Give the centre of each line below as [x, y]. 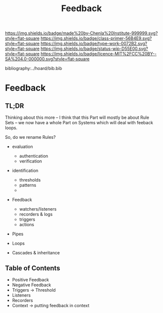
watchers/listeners [38, 209]
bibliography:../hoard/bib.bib [33, 68]
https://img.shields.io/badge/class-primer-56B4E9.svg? [96, 38]
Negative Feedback [32, 285]
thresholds [30, 180]
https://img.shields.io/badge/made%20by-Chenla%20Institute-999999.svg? [81, 33]
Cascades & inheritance [36, 253]
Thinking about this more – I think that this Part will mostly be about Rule [77, 117]
